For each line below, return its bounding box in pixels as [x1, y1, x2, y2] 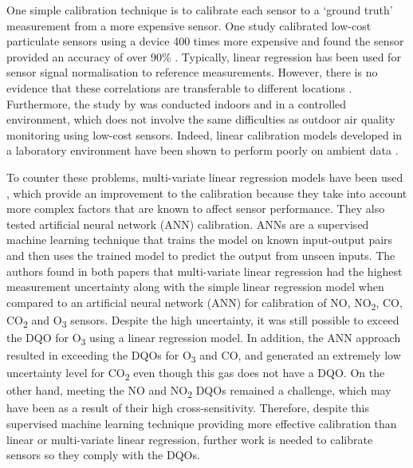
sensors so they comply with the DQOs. [6, 446, 200, 463]
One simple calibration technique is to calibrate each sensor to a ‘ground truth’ [6, 2, 393, 18]
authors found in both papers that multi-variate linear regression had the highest [6, 262, 403, 279]
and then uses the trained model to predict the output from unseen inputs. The [6, 246, 395, 263]
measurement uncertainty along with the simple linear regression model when [6, 278, 384, 295]
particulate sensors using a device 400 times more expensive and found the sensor [6, 33, 404, 49]
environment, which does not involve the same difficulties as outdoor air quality [6, 111, 395, 128]
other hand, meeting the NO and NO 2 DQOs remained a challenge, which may [6, 382, 391, 401]
